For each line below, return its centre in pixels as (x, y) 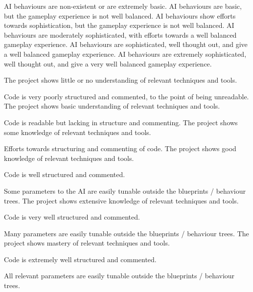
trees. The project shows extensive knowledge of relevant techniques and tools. (121, 200)
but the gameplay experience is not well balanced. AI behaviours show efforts (120, 15)
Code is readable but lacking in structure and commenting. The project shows (121, 122)
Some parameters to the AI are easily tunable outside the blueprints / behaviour (125, 191)
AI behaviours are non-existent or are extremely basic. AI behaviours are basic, (123, 6)
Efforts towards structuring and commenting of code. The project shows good (120, 148)
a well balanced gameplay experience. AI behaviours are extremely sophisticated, (125, 54)
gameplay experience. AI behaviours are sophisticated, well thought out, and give (126, 44)
